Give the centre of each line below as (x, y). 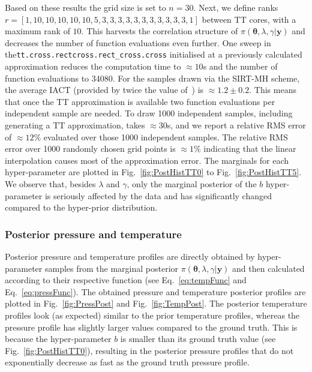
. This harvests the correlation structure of (160, 31)
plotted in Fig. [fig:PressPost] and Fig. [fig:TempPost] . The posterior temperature (156, 303)
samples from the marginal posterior (112, 268)
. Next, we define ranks (236, 7)
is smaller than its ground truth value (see (198, 339)
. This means (273, 90)
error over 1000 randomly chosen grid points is (90, 148)
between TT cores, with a (249, 19)
